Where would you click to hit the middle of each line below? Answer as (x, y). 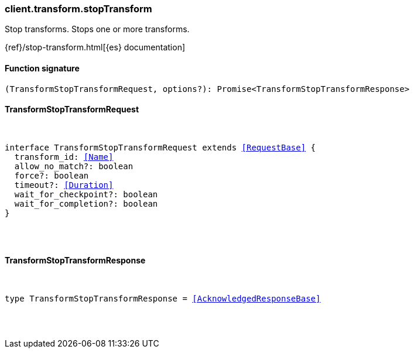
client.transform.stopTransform (78, 9)
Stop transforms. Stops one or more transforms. (97, 29)
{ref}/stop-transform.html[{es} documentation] (95, 47)
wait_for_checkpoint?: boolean (86, 194)
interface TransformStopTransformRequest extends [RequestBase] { (160, 147)
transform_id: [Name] (64, 157)
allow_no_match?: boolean (74, 166)
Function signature (42, 68)
